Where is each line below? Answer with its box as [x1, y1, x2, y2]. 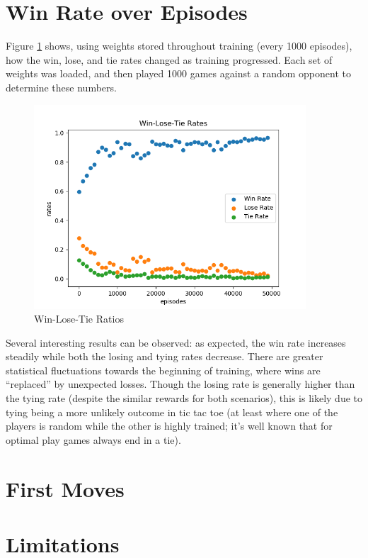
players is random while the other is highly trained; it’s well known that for [6, 418, 333, 433]
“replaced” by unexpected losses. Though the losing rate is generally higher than [6, 376, 355, 391]
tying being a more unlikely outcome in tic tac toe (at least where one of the [6, 404, 338, 419]
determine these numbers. [6, 79, 117, 94]
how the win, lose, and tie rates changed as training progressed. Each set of [6, 52, 333, 67]
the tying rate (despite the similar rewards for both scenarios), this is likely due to [6, 391, 362, 406]
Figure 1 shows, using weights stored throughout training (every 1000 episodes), [6, 38, 352, 53]
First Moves [6, 474, 125, 503]
